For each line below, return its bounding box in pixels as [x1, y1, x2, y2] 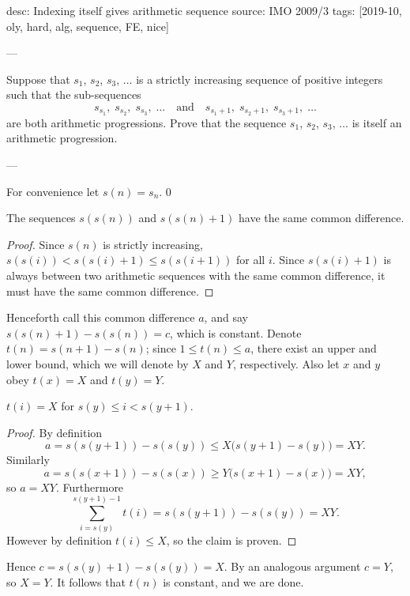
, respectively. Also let [232, 355, 340, 372]
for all [236, 251, 265, 268]
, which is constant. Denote [169, 324, 302, 341]
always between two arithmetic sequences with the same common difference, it [6, 266, 386, 283]
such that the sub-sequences [6, 86, 141, 103]
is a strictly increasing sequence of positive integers [136, 70, 383, 87]
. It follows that [50, 573, 126, 590]
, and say [204, 309, 248, 326]
